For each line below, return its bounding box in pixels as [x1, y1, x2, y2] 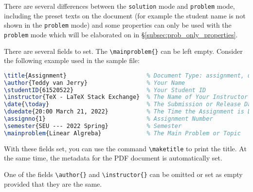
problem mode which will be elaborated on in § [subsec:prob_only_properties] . [4, 29, 238, 39]
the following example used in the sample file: [4, 55, 140, 65]
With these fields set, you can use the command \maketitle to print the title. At [4, 143, 247, 153]
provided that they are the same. [4, 178, 102, 189]
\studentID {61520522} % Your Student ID [4, 86, 206, 94]
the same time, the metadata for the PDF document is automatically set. [4, 153, 222, 163]
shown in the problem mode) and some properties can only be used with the [4, 20, 232, 30]
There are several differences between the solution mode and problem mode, [4, 1, 235, 11]
